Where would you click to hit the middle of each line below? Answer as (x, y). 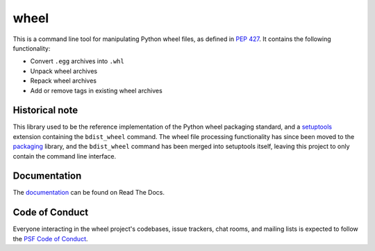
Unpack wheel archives (64, 71)
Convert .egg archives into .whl (77, 61)
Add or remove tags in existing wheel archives (96, 90)
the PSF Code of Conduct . (50, 238)
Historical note (45, 110)
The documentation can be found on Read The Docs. (89, 193)
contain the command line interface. (65, 156)
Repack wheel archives (64, 81)
